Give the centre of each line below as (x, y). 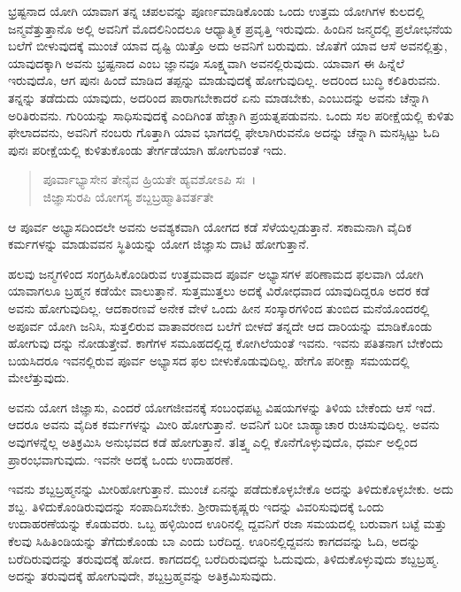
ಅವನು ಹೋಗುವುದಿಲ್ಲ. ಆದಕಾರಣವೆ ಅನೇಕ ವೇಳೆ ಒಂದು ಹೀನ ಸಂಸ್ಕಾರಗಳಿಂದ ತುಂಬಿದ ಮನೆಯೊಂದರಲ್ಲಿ (219, 308)
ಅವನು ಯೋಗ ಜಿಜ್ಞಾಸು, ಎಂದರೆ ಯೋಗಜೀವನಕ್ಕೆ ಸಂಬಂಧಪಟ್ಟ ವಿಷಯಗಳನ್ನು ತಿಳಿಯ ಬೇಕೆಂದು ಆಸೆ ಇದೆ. (222, 407)
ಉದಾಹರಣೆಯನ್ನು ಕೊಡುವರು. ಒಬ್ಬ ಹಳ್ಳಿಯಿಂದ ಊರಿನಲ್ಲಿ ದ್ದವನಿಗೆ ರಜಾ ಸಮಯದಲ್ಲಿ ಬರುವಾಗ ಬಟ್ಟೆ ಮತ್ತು (227, 523)
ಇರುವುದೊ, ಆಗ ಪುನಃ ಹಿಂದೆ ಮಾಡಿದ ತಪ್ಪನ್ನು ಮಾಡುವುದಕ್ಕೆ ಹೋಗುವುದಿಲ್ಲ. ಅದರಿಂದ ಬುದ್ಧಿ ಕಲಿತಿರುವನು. (224, 80)
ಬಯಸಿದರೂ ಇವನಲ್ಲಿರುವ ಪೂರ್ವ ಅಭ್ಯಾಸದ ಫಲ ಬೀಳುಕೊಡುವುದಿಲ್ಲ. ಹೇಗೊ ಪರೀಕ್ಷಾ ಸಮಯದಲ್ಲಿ (209, 360)
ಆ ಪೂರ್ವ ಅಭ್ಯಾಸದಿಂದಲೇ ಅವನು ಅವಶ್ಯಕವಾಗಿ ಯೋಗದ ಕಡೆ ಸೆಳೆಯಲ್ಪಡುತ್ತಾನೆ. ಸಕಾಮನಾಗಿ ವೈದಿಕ (210, 226)
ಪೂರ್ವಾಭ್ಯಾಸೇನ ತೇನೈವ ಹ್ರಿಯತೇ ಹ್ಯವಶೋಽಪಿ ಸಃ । (150, 179)
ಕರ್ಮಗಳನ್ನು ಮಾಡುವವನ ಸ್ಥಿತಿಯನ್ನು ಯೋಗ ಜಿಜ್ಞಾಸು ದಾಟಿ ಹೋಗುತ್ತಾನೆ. (159, 244)
